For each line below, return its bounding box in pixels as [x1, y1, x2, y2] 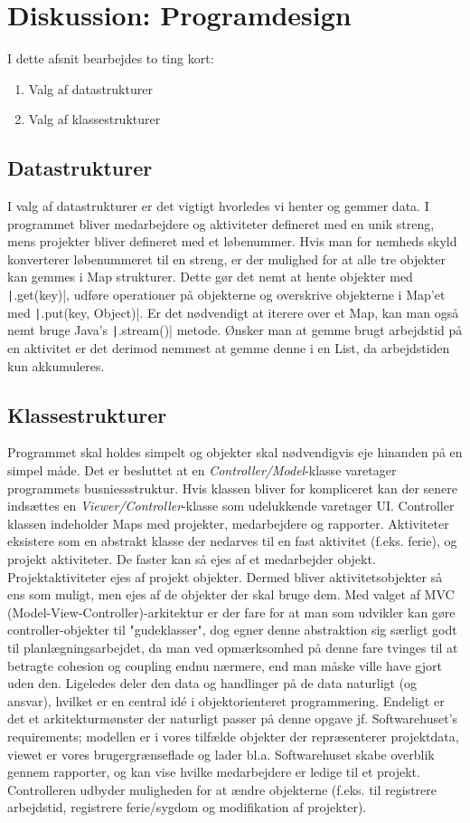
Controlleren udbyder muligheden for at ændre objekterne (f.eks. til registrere [7, 780, 437, 799]
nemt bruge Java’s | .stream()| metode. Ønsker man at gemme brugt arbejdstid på [7, 321, 463, 340]
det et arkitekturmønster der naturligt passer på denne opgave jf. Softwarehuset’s [7, 709, 458, 728]
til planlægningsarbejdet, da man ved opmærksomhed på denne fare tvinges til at [7, 637, 458, 656]
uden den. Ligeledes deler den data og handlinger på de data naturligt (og [7, 674, 418, 693]
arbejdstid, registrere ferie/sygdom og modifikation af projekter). [7, 798, 367, 817]
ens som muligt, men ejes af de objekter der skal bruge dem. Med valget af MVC [7, 585, 455, 604]
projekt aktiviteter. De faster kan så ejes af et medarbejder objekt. [7, 550, 376, 568]
